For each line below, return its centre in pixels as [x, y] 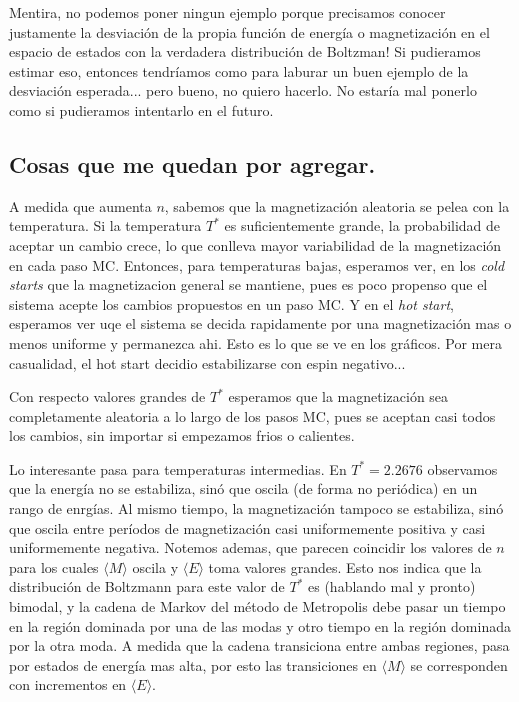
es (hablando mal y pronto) [392, 586]
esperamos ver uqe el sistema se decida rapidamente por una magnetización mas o [260, 323]
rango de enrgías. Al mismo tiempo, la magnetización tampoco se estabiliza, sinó [256, 508]
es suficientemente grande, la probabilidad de [362, 225]
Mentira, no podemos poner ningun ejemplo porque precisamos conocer [227, 12]
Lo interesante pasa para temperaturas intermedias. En [178, 468]
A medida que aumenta [80, 205]
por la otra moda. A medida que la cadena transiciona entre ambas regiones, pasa [259, 645]
